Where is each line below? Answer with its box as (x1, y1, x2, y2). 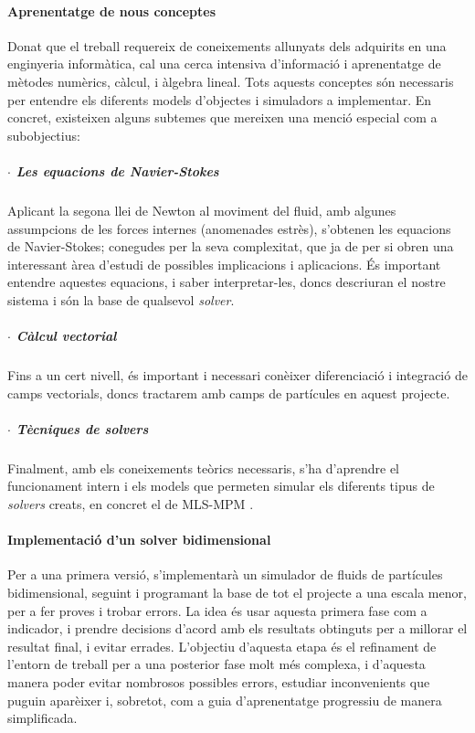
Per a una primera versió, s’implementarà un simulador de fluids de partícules (7, 565, 443, 584)
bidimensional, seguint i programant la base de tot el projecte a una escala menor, (7, 582, 467, 601)
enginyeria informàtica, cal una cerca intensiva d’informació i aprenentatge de (7, 54, 441, 73)
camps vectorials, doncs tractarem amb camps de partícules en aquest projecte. (7, 383, 450, 402)
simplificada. (7, 708, 78, 728)
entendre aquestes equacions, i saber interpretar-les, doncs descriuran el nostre (7, 272, 446, 292)
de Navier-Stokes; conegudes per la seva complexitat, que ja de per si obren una (7, 237, 454, 256)
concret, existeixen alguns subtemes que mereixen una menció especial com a (7, 108, 438, 127)
